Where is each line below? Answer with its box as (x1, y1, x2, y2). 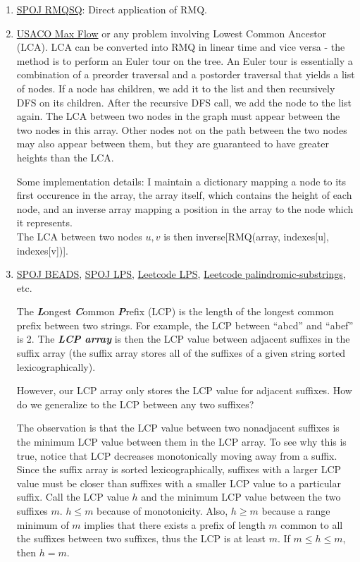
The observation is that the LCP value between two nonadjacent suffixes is (16, 420, 340, 435)
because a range (261, 503, 330, 518)
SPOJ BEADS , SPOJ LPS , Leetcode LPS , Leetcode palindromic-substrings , (16, 267, 346, 281)
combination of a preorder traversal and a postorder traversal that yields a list (16, 67, 355, 82)
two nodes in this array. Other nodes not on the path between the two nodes (16, 122, 347, 137)
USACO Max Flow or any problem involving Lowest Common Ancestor (16, 25, 327, 40)
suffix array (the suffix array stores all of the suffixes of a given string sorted (16, 346, 346, 360)
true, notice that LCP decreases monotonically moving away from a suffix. (16, 448, 337, 463)
